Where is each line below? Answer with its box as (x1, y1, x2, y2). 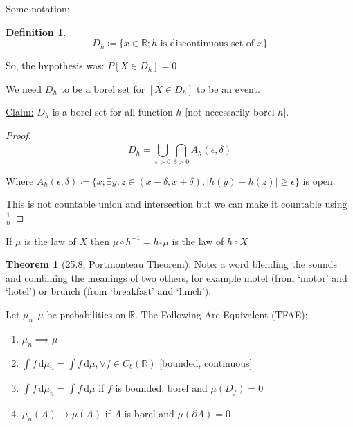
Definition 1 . (6, 24, 66, 39)
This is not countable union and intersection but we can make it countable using (6, 197, 347, 211)
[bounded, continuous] (159, 355, 253, 370)
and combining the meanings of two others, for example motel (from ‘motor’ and (6, 270, 347, 284)
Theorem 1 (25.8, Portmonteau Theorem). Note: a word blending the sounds (6, 257, 338, 271)
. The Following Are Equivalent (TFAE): (135, 307, 308, 322)
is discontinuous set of (160, 39, 255, 49)
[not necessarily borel (185, 105, 275, 119)
